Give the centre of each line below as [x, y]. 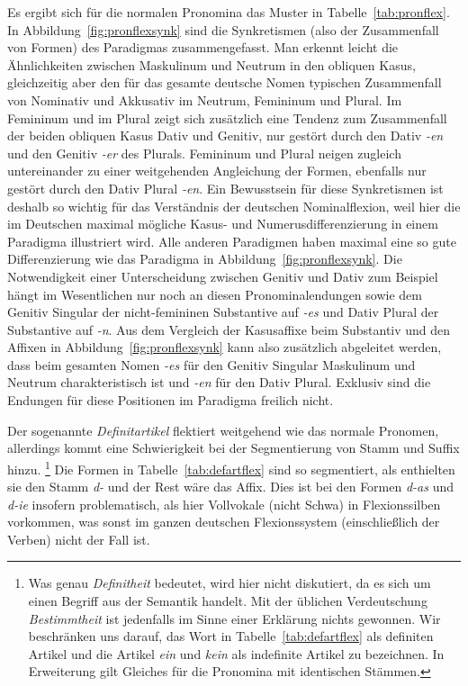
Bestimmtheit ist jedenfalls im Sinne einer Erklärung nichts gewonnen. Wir [234, 618]
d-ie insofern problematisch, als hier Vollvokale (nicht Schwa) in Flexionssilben [224, 504]
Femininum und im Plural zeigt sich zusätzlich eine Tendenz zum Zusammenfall [227, 117]
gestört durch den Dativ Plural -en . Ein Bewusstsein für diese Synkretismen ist [225, 188]
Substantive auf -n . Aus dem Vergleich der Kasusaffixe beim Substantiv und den [229, 329]
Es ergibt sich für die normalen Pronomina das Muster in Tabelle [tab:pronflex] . [229, 12]
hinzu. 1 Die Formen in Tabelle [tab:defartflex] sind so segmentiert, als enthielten [231, 467]
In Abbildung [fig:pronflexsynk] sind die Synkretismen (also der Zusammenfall [223, 29]
